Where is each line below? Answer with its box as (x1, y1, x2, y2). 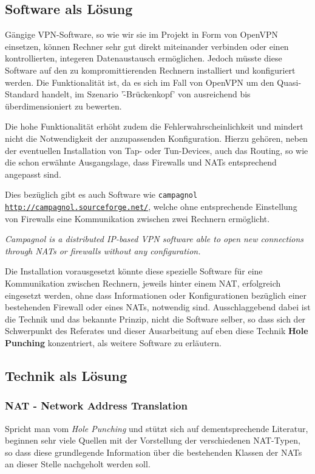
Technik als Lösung (5, 366, 127, 385)
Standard (5, 88, 39, 100)
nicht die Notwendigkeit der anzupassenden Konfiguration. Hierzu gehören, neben (5, 131, 308, 144)
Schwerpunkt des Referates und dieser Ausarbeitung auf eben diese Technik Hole (5, 324, 308, 337)
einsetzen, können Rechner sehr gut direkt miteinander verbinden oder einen (5, 40, 289, 52)
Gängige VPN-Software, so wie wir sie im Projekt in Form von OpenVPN (5, 28, 278, 41)
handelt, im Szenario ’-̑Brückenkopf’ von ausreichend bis (41, 88, 251, 100)
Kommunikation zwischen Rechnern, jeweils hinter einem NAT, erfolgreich (5, 277, 281, 290)
